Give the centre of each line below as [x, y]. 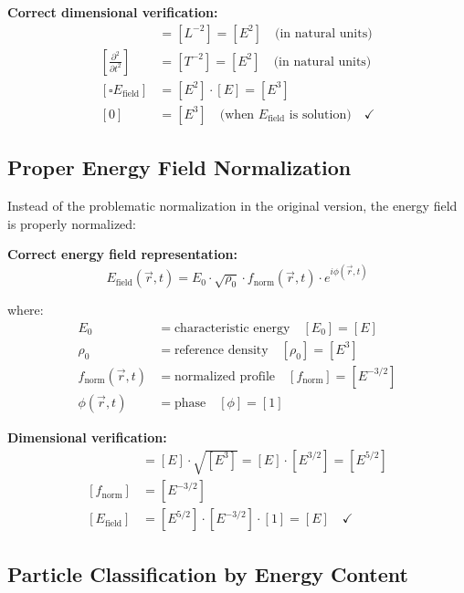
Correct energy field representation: [122, 254]
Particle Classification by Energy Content [208, 573]
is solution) [320, 114]
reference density [221, 350]
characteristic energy [232, 328]
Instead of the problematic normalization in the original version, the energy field [232, 205]
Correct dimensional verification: [113, 12]
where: [26, 310]
